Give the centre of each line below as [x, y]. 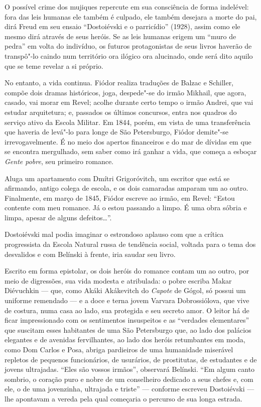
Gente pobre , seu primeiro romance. [59, 161]
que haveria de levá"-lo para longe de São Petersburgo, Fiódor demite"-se [116, 132]
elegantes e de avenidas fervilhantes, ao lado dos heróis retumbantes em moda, [125, 340]
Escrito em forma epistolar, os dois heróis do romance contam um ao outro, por [127, 271]
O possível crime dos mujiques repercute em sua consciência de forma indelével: [127, 7]
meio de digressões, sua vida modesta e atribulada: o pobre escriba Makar [118, 280]
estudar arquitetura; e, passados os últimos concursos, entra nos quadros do [121, 112]
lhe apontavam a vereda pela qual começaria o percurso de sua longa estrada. [123, 398]
